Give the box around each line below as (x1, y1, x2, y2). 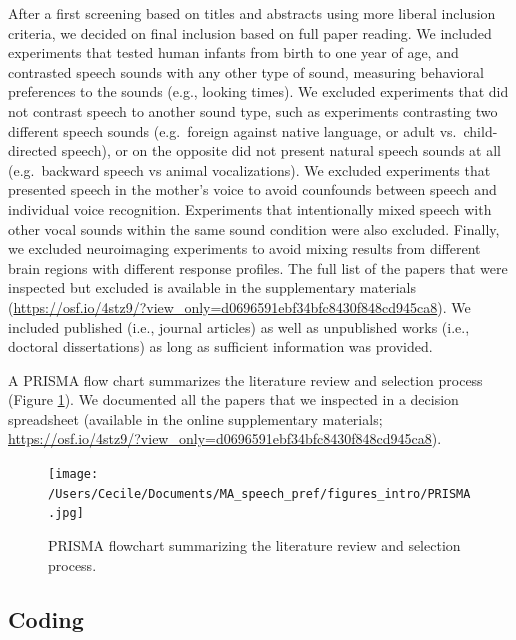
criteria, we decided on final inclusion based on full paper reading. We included (8, 22, 492, 43)
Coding (8, 603, 84, 634)
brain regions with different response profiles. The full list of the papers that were (8, 257, 508, 278)
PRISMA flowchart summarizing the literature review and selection (48, 535, 461, 556)
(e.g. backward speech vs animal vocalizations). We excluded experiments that (8, 159, 491, 180)
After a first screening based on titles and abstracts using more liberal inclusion (8, 3, 496, 23)
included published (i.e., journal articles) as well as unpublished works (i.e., (8, 316, 470, 337)
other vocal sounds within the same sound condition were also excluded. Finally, (8, 218, 500, 239)
